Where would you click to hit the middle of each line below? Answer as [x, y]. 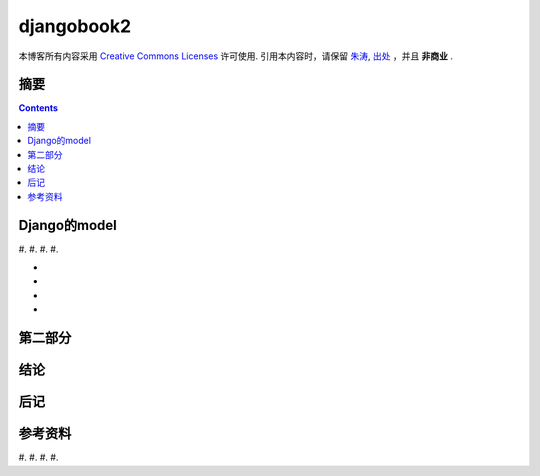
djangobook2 [75, 26]
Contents [38, 108]
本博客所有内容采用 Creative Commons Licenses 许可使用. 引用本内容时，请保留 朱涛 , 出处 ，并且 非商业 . [236, 56]
